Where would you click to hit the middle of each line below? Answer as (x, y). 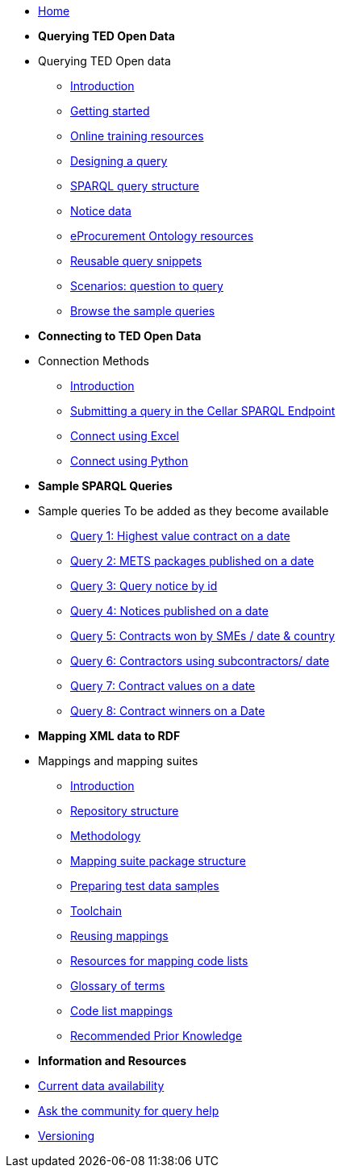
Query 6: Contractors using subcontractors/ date (200, 661)
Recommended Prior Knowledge (156, 1036)
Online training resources (137, 136)
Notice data (101, 211)
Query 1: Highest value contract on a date (180, 536)
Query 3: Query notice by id (144, 586)
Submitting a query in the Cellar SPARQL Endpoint (203, 411)
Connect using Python (129, 461)
